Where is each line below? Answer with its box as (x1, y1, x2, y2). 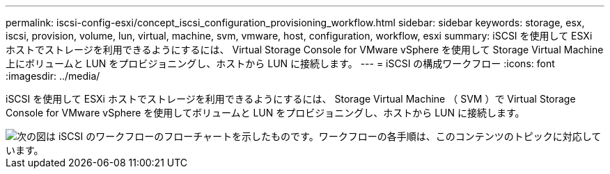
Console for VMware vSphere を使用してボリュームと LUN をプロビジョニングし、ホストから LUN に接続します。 (6, 107, 525, 119)
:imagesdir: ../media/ (6, 70, 100, 82)
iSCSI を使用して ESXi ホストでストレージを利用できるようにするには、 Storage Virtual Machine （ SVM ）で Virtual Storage (6, 93, 576, 105)
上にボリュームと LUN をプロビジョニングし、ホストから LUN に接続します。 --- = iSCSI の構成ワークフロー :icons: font (6, 58, 555, 69)
